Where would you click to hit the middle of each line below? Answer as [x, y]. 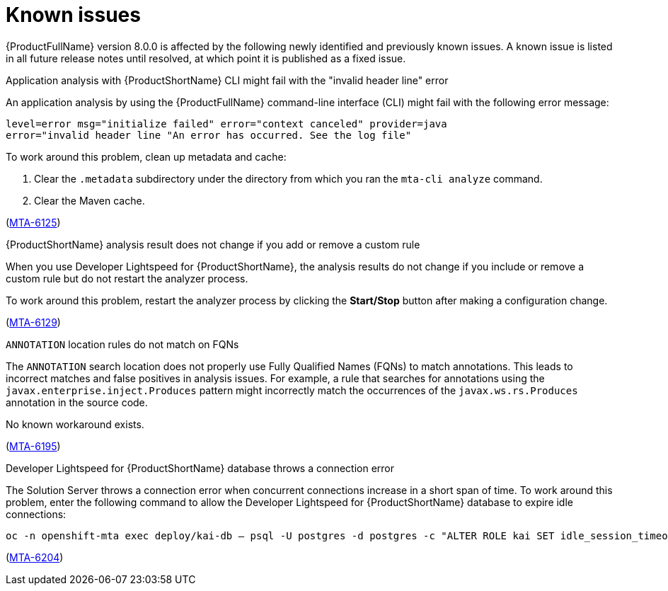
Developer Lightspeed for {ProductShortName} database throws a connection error [200, 468]
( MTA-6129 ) [33, 322]
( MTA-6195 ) [33, 446]
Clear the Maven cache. [90, 200]
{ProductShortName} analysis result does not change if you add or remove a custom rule [213, 244]
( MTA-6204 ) [35, 557]
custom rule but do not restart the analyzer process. [127, 278]
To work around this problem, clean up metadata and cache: [146, 156]
